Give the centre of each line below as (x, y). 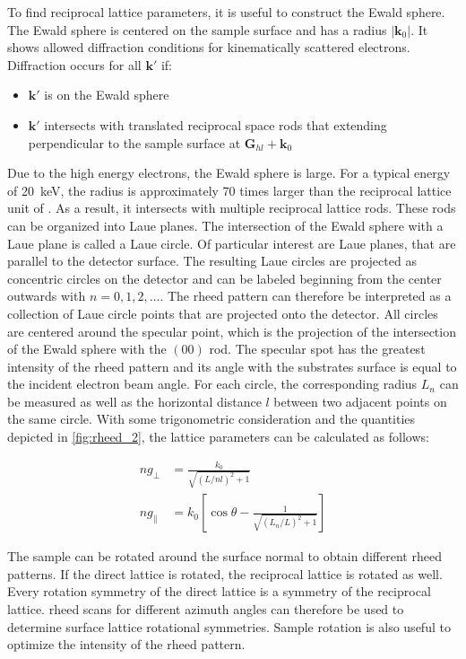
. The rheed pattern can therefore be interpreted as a (306, 296)
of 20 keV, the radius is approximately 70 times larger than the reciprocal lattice (229, 190)
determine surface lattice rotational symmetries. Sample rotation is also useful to (229, 626)
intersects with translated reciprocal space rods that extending (216, 124)
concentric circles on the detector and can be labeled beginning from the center (224, 278)
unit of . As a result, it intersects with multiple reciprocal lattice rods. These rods (232, 208)
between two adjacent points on (360, 401)
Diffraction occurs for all (74, 64)
